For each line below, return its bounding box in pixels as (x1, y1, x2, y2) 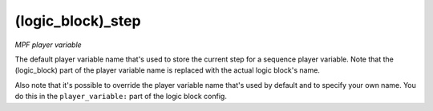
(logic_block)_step (14, 12, 141, 30)
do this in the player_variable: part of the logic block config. (14, 92, 228, 101)
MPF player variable (14, 40, 82, 50)
